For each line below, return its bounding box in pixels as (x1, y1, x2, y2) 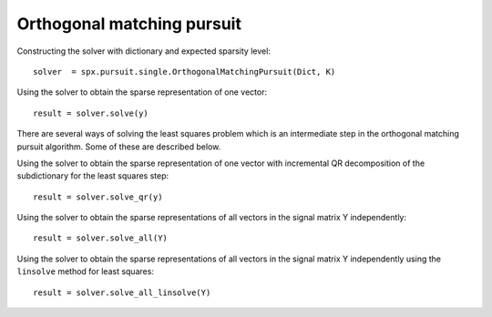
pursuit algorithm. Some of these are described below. (16, 141, 221, 152)
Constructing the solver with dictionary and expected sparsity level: (16, 46, 271, 56)
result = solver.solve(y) (33, 107, 149, 118)
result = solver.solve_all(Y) (33, 233, 169, 243)
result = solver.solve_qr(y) (33, 191, 163, 202)
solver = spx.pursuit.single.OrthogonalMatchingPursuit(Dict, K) (33, 66, 336, 77)
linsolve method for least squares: (16, 266, 155, 277)
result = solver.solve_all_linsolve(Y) (33, 287, 211, 298)
